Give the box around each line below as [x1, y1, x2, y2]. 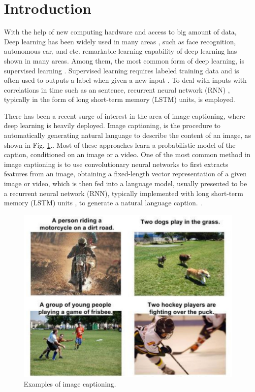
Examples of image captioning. [24, 378, 116, 389]
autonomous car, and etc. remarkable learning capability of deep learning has [4, 46, 237, 56]
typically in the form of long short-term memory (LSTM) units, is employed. [4, 94, 235, 104]
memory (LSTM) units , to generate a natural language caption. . [4, 197, 202, 208]
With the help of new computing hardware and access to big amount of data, [4, 27, 237, 37]
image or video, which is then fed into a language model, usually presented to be [4, 178, 247, 189]
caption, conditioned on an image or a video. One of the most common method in [4, 149, 251, 160]
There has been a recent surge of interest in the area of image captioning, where [4, 110, 246, 121]
